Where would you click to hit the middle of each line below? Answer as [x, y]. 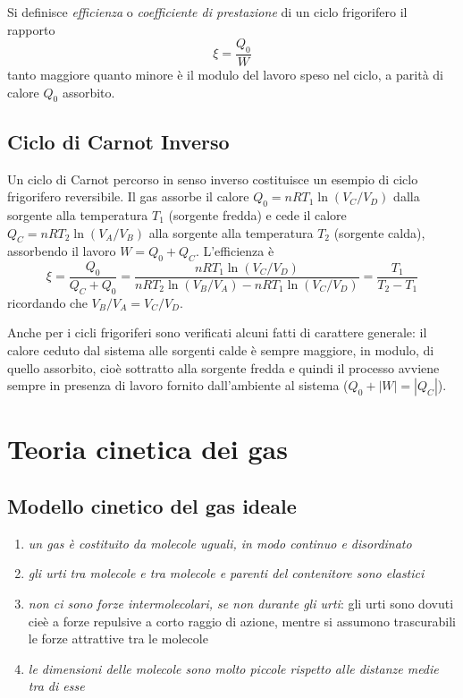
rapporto [31, 29]
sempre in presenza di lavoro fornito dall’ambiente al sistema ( [178, 385]
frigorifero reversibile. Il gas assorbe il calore [128, 196]
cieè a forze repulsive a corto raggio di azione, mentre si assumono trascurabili [242, 621]
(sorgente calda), [379, 232]
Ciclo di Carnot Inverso [118, 141]
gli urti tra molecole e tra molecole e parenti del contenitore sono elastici [226, 573]
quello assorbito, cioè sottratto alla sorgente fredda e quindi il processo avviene [223, 367]
